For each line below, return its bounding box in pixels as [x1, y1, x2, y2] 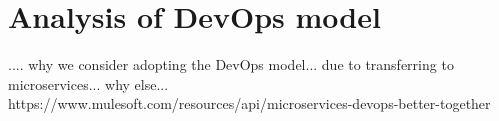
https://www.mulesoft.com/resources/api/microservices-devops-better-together [8, 93, 491, 114]
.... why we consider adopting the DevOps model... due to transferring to [8, 54, 454, 75]
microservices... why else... [8, 73, 169, 94]
